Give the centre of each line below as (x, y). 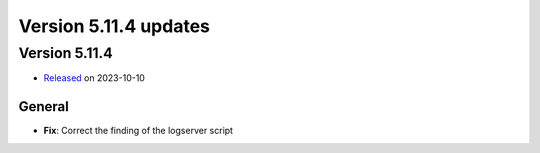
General (44, 106)
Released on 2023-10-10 (94, 78)
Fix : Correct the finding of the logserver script (138, 131)
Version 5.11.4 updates (114, 26)
